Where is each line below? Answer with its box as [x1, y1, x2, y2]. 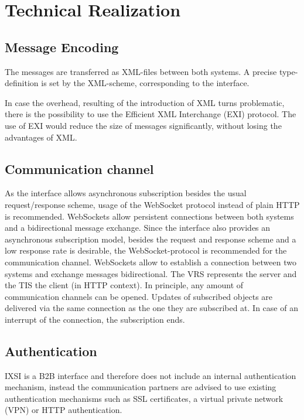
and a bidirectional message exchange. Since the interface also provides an [5, 221, 271, 234]
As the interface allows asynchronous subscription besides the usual [5, 187, 247, 199]
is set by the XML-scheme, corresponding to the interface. [41, 77, 250, 89]
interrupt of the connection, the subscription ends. [5, 313, 185, 325]
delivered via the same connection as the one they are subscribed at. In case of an [5, 302, 298, 314]
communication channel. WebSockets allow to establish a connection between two [5, 255, 296, 268]
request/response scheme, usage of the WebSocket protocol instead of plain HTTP [5, 198, 300, 210]
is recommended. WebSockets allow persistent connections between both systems [5, 210, 294, 222]
